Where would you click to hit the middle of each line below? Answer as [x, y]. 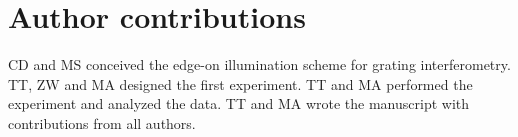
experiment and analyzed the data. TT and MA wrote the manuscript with [239, 103]
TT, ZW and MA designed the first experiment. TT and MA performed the [240, 83]
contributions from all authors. [102, 122]
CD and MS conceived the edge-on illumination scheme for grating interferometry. [259, 64]
